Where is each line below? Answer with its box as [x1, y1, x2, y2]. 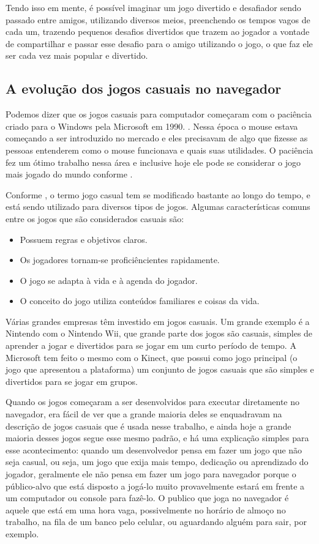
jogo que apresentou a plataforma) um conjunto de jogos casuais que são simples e [6, 363, 314, 376]
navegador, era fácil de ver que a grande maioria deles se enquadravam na [6, 408, 282, 420]
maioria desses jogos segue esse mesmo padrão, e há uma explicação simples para [6, 431, 309, 444]
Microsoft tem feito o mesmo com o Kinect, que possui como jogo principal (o [6, 351, 298, 363]
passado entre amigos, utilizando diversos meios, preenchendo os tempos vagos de [6, 13, 310, 26]
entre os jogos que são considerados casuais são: [6, 212, 184, 225]
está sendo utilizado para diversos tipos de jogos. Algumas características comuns [6, 200, 310, 213]
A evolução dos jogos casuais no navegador [6, 79, 282, 98]
